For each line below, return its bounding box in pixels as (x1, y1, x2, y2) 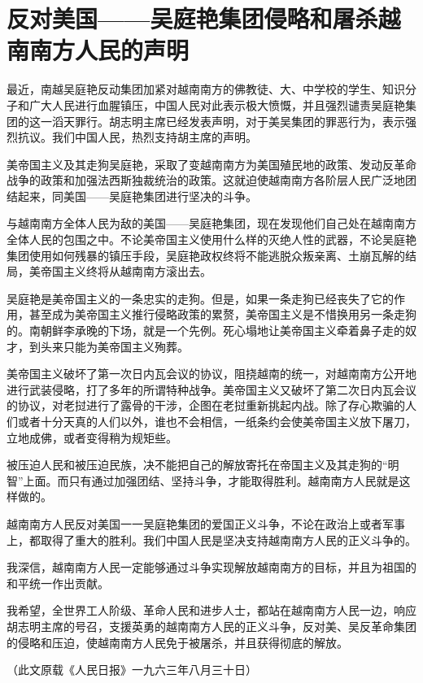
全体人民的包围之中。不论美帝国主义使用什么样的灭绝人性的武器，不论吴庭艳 (7, 231, 416, 248)
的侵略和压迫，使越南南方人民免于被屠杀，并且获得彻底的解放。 (7, 633, 348, 650)
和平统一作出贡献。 (7, 574, 109, 591)
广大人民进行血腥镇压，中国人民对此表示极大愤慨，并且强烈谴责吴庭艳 (28, 96, 405, 113)
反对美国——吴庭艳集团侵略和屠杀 (7, 2, 378, 35)
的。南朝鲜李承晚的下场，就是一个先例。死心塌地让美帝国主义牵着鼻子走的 (7, 322, 405, 339)
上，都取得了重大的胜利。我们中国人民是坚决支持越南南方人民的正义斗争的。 (7, 531, 416, 548)
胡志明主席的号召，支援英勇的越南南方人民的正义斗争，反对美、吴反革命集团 (7, 617, 416, 634)
